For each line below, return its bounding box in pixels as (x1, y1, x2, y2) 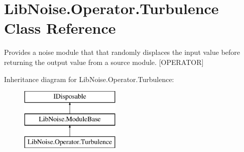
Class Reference (4, 18, 116, 38)
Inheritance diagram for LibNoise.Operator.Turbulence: (4, 73, 174, 84)
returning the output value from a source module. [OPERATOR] (4, 56, 204, 67)
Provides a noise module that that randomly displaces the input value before (4, 47, 240, 57)
